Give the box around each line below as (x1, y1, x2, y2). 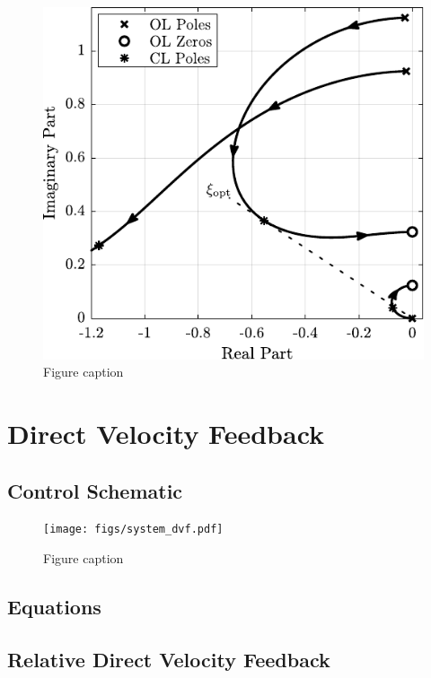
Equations (7, 593, 101, 621)
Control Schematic (7, 476, 183, 504)
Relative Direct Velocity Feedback (7, 645, 330, 673)
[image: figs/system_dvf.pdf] (43, 523, 224, 536)
